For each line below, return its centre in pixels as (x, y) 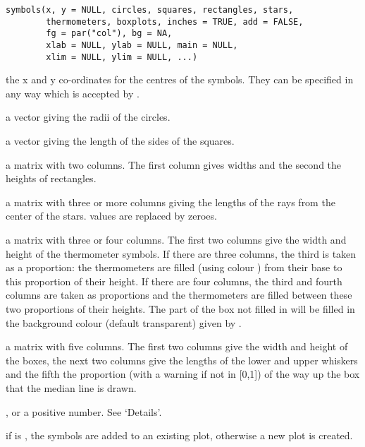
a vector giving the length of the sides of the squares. (120, 141)
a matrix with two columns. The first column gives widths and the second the (174, 164)
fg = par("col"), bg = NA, (109, 34)
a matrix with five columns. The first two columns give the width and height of (177, 346)
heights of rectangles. (51, 178)
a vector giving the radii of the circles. (88, 117)
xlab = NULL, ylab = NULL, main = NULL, (142, 45)
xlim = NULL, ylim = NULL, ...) (122, 57)
